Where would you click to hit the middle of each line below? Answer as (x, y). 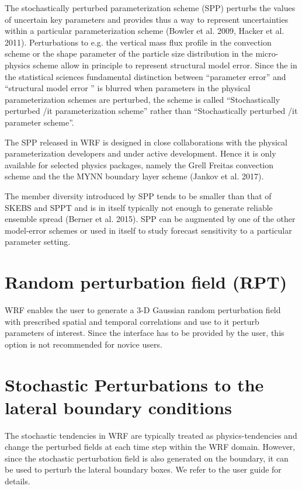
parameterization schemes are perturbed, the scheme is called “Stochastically (143, 99)
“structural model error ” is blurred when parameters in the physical (128, 88)
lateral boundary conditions (118, 407)
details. (18, 481)
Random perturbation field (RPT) (146, 282)
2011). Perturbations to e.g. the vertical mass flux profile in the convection (138, 42)
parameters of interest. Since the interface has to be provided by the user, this (145, 333)
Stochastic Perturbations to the (134, 384)
